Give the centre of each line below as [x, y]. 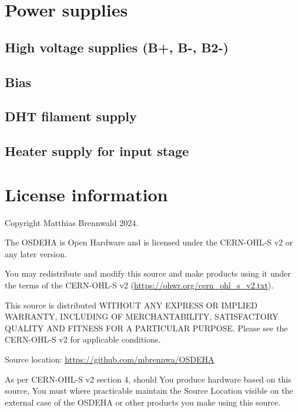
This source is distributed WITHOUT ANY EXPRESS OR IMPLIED [131, 305]
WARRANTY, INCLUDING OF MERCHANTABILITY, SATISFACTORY [142, 316]
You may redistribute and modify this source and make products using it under [148, 273]
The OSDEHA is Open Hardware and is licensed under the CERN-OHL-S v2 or [149, 242]
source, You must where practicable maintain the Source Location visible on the [149, 391]
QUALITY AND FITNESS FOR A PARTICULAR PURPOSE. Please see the [146, 328]
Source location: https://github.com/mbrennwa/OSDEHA [110, 359]
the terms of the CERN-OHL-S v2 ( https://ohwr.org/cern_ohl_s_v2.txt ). [139, 285]
